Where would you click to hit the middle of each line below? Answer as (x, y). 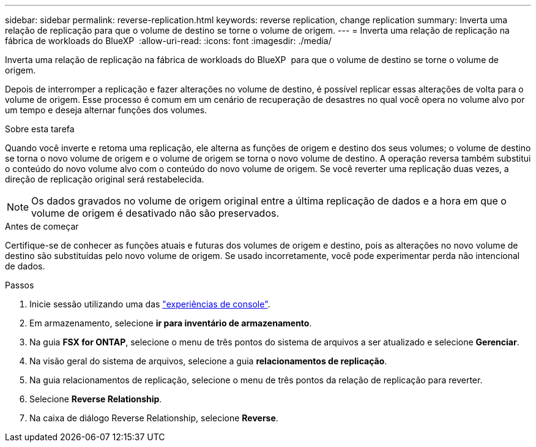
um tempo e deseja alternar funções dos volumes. (106, 110)
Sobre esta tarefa (40, 129)
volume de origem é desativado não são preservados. (155, 213)
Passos (20, 285)
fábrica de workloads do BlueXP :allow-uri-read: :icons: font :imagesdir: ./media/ (168, 41)
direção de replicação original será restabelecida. (105, 179)
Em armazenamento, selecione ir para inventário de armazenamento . (171, 323)
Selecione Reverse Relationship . (96, 399)
